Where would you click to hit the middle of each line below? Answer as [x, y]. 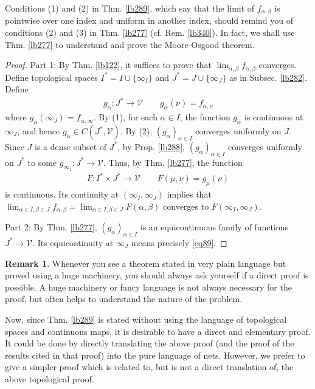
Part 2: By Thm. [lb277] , [51, 227]
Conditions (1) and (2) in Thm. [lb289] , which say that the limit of [130, 8]
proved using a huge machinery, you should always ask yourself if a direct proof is [157, 275]
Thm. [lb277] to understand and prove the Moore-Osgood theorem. [130, 44]
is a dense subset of [71, 146]
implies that [189, 194]
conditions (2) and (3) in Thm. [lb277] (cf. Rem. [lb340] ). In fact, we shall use [150, 33]
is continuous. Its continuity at [62, 194]
